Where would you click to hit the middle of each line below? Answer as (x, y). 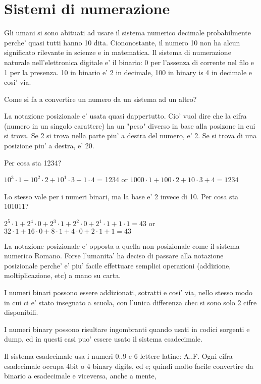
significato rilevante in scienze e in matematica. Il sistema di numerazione (118, 52)
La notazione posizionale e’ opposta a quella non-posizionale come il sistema (122, 245)
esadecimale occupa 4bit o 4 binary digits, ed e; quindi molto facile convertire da (129, 366)
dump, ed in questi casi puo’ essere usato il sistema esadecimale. (103, 339)
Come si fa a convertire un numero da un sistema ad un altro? (100, 99)
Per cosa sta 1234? (33, 162)
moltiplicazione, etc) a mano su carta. (63, 275)
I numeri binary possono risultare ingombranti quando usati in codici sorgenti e (127, 329)
